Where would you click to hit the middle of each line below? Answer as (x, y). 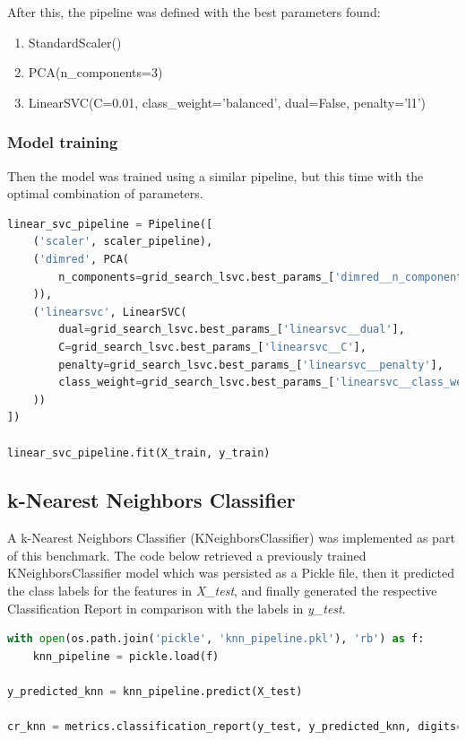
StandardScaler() (75, 42)
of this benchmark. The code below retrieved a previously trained (187, 555)
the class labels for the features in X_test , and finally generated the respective (222, 591)
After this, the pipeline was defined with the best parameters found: (194, 12)
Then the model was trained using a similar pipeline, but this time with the (216, 175)
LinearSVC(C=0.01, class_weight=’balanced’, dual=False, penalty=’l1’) (227, 102)
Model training (63, 142)
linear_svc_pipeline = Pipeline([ (110, 224)
